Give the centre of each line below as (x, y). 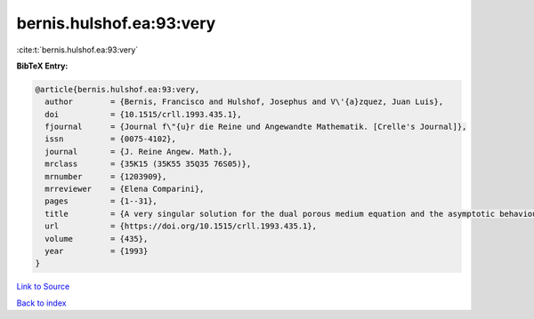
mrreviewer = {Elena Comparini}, (125, 189)
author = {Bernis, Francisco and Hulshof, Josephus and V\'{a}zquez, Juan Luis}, (244, 102)
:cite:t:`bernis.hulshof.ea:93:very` (77, 50)
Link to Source (43, 287)
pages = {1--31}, (101, 201)
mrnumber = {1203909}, (106, 176)
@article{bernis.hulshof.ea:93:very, (117, 89)
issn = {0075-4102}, (111, 139)
